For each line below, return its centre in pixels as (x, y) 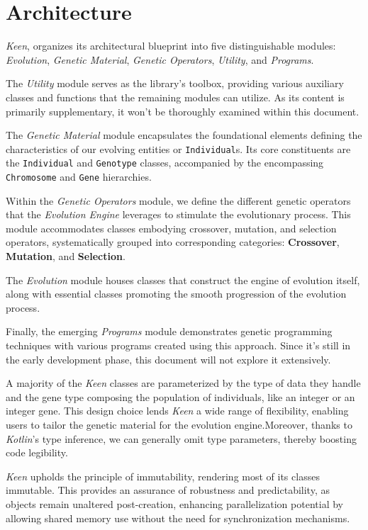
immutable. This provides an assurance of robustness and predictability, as (168, 490)
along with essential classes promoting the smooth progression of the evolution (176, 294)
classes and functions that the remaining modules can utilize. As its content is (175, 97)
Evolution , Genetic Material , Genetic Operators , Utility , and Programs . (160, 59)
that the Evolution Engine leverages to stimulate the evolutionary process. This (178, 214)
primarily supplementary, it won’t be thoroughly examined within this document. (183, 111)
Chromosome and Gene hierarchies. (79, 176)
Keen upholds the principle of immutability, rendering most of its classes (163, 476)
